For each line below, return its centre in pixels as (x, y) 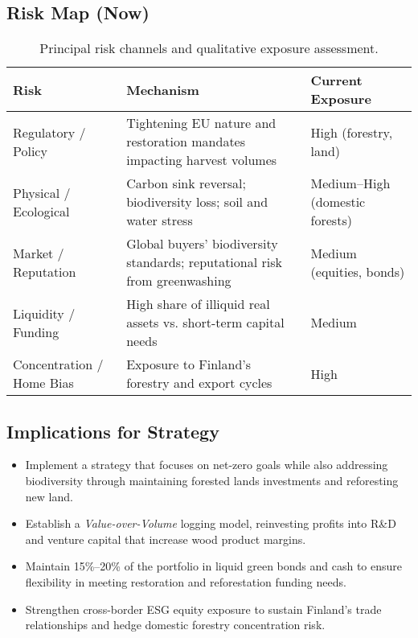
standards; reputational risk (204, 262)
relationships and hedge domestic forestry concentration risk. (175, 625)
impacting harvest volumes (202, 160)
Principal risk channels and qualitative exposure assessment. (209, 48)
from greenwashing (179, 281)
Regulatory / (49, 132)
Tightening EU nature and (201, 123)
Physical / (42, 192)
